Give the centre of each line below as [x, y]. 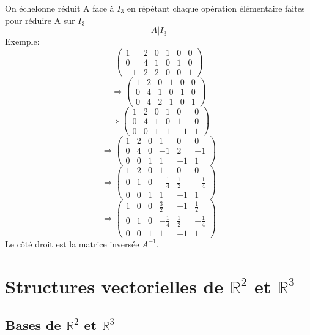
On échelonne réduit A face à [60, 8]
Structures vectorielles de [114, 286]
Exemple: [22, 41]
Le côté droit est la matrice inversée [72, 243]
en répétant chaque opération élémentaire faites [216, 8]
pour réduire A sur [40, 20]
